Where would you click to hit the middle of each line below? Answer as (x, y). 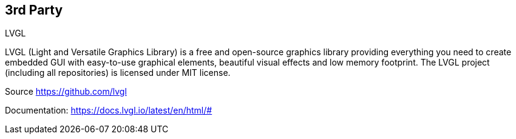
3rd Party (34, 10)
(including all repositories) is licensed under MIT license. (118, 73)
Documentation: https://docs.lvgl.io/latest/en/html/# (109, 110)
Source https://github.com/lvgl (66, 92)
